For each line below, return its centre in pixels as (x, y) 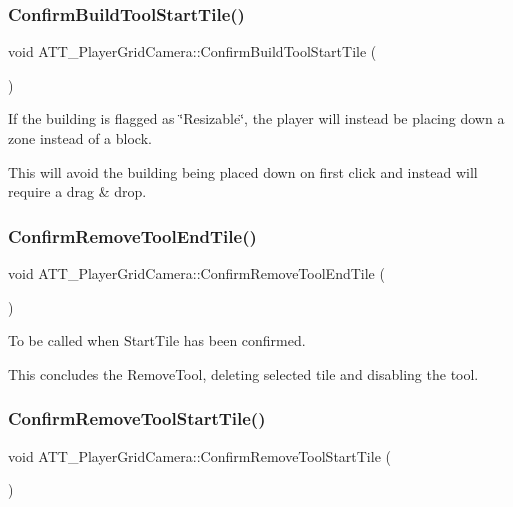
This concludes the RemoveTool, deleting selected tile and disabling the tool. (243, 373)
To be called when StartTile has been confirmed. (157, 340)
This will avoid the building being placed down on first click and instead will (243, 171)
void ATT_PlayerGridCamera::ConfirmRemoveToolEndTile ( (196, 273)
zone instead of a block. (80, 138)
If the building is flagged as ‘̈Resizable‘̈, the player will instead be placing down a (256, 118)
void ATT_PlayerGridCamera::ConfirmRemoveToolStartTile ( (199, 455)
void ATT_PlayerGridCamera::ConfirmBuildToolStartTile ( (192, 51)
